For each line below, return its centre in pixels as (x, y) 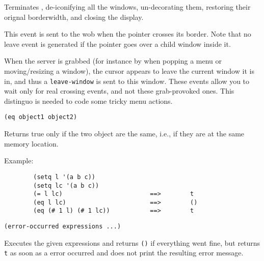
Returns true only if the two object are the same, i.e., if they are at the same (124, 134)
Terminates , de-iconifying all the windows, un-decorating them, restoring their (127, 7)
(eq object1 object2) (41, 117)
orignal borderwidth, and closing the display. (74, 17)
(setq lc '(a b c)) (66, 185)
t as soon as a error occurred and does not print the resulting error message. (124, 253)
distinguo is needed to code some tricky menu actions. (88, 100)
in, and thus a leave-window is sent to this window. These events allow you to (127, 81)
